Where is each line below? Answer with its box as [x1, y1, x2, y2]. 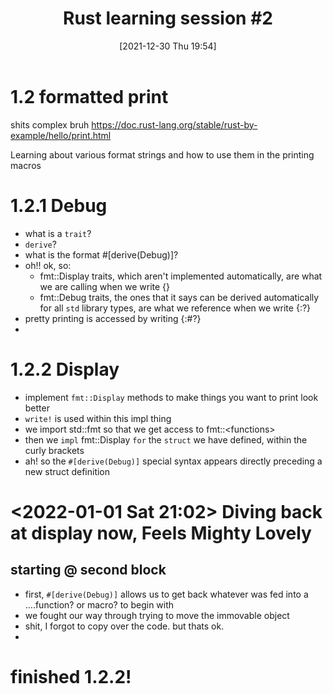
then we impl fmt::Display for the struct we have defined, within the [24, 433, 308, 446]
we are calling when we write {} [39, 280, 171, 292]
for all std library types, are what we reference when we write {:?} [39, 302, 312, 314]
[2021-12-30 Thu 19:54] [119, 40, 217, 52]
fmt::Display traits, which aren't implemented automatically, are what [39, 270, 323, 282]
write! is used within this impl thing [24, 412, 172, 424]
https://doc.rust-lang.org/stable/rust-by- [91, 118, 258, 131]
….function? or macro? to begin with [24, 598, 175, 611]
